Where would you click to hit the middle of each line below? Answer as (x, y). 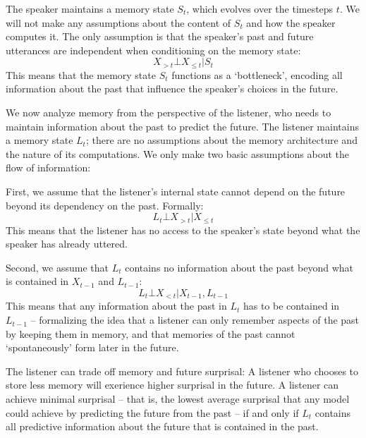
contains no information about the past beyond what (239, 267)
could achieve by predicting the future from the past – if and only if (152, 412)
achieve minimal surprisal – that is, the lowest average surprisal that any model (178, 399)
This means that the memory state (81, 74)
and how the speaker (291, 22)
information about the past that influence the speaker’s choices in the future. (172, 89)
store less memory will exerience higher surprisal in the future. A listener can (172, 385)
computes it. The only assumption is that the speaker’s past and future (160, 36)
